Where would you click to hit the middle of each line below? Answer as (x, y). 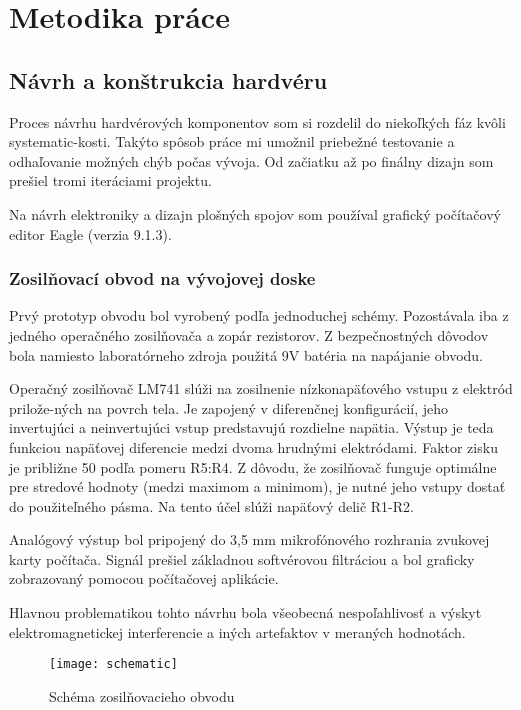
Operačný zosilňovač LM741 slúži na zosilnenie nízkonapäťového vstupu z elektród (261, 388)
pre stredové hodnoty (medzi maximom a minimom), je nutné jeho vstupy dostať (257, 486)
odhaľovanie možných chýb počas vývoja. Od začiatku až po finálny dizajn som (251, 160)
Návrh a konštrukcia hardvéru (168, 79)
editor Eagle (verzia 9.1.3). (90, 233)
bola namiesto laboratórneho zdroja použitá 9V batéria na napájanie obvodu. (246, 354)
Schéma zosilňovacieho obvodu (142, 695)
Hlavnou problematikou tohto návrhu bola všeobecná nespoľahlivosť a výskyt (245, 612)
